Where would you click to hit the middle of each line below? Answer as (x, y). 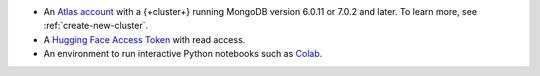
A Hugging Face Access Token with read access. (144, 39)
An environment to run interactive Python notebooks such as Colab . (183, 54)
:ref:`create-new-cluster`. (96, 26)
